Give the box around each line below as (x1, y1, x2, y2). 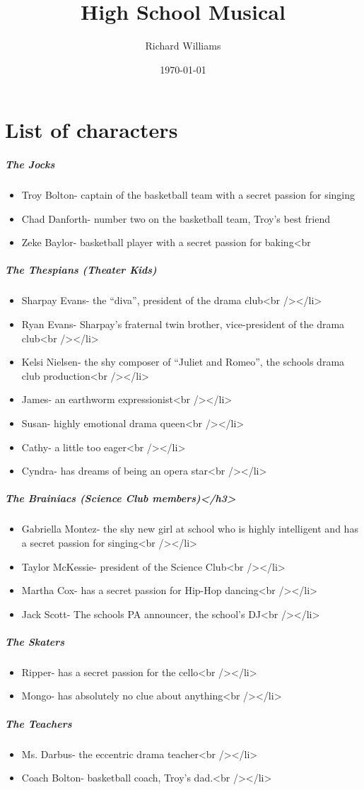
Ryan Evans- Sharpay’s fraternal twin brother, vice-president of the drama (21, 317, 345, 331)
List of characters (5, 115, 178, 144)
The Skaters (5, 634, 65, 649)
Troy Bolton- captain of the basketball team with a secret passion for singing (21, 187, 356, 202)
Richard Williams (145, 38, 221, 53)
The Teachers (5, 716, 72, 731)
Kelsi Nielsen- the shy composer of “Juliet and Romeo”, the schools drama (21, 354, 345, 369)
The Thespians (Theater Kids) (5, 262, 157, 277)
